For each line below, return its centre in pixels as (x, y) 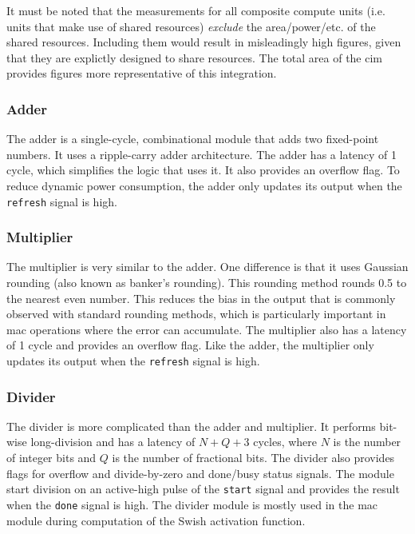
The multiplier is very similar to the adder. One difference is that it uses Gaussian (207, 267)
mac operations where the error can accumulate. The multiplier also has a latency (207, 329)
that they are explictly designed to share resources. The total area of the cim (195, 57)
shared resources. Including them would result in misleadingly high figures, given (204, 42)
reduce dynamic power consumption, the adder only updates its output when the (204, 185)
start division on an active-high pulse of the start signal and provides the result (203, 489)
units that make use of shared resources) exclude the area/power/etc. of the (191, 26)
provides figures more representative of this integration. (142, 73)
